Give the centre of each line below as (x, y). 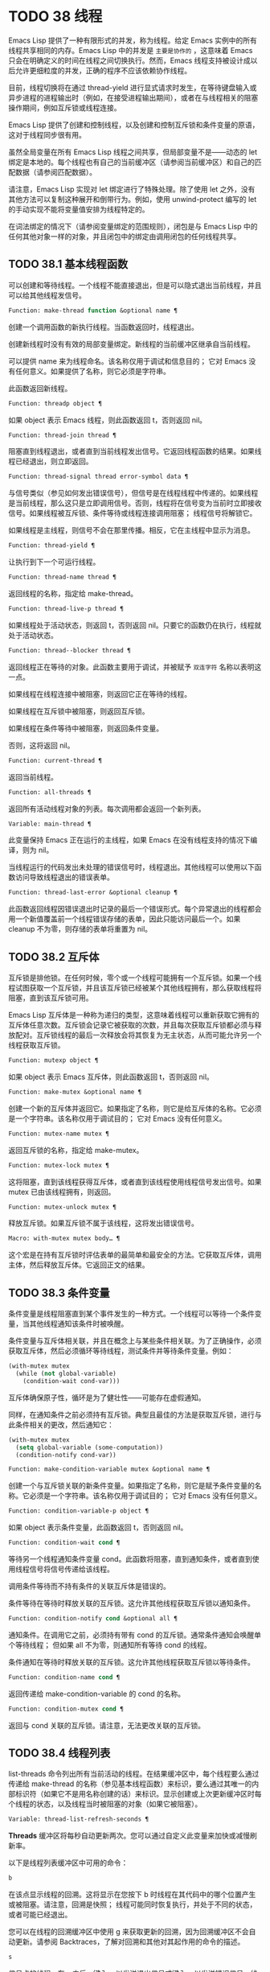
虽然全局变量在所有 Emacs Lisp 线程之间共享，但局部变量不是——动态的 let (133, 152)
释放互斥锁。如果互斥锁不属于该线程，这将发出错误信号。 (103, 1223)
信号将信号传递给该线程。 (72, 1569)
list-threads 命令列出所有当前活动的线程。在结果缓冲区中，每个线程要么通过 (134, 1774)
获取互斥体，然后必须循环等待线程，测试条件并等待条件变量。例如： (121, 1351)
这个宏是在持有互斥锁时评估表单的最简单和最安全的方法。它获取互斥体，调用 (135, 1255)
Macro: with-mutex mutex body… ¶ (64, 1239)
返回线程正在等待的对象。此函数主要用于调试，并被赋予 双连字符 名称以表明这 (135, 667)
